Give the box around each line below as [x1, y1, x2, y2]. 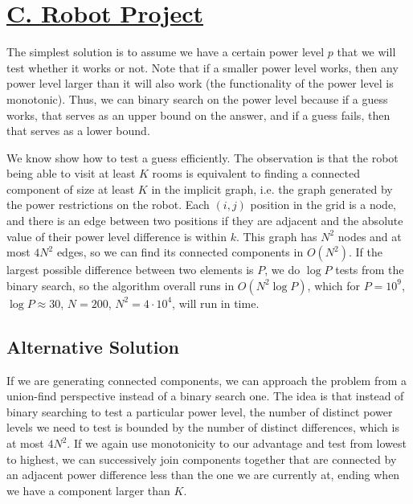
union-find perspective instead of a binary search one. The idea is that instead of [6, 387, 404, 404]
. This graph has [235, 227, 317, 244]
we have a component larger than [6, 481, 170, 498]
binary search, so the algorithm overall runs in [6, 277, 235, 293]
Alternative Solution [6, 334, 179, 359]
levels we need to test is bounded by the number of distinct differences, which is [6, 419, 399, 436]
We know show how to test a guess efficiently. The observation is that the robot [6, 149, 399, 166]
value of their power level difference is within [6, 227, 227, 244]
